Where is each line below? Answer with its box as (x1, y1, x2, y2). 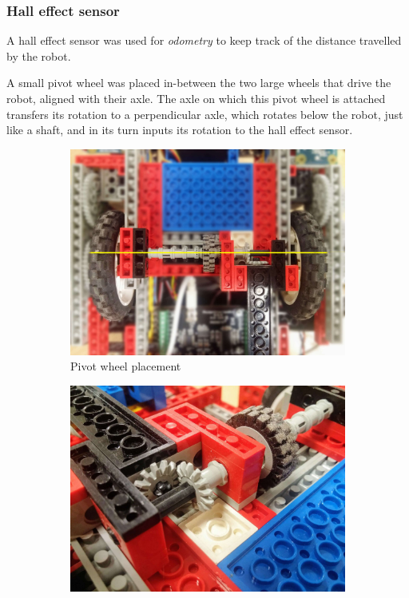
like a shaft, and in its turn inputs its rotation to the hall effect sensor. (6, 121, 353, 138)
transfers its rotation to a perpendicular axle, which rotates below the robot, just (6, 105, 403, 122)
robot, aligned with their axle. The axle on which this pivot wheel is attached (6, 90, 386, 106)
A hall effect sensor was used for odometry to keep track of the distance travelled (6, 32, 402, 49)
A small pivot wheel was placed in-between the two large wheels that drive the (6, 74, 391, 91)
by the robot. (6, 47, 71, 64)
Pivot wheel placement (70, 358, 181, 374)
